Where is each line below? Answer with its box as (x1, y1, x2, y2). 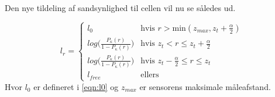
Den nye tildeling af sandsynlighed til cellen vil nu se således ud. (5, 2, 236, 13)
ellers (140, 71, 159, 80)
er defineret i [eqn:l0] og (33, 80, 119, 92)
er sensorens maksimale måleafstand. (139, 80, 271, 92)
